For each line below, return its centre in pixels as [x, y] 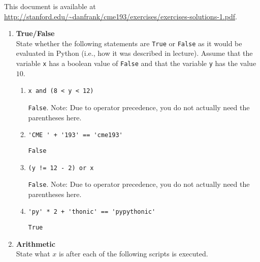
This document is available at [50, 6]
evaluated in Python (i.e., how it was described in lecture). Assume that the [134, 53]
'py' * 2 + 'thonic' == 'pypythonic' [92, 212]
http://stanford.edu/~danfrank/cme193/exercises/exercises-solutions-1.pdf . [121, 16]
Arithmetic [36, 243]
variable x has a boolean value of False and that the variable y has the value [136, 63]
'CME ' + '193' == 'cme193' [75, 135]
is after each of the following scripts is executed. [134, 254]
